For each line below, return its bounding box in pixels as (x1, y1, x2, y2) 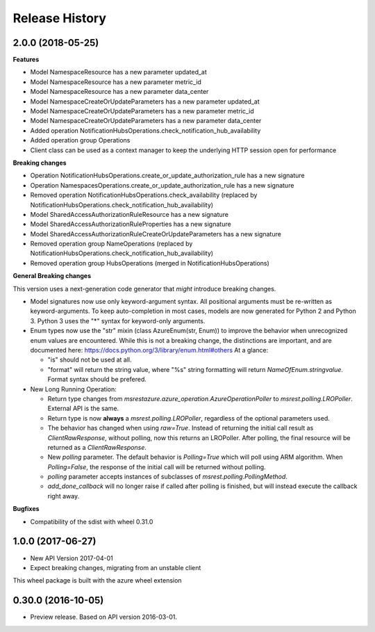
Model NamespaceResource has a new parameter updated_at (30, 68, 208, 76)
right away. (47, 492, 80, 500)
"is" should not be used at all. (47, 355, 132, 364)
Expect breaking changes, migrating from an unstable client (30, 563, 201, 572)
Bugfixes (12, 505, 40, 513)
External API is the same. (47, 404, 119, 413)
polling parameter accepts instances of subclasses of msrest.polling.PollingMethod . (47, 473, 288, 481)
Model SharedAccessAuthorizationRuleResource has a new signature (30, 210, 229, 218)
